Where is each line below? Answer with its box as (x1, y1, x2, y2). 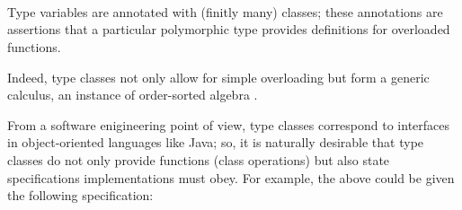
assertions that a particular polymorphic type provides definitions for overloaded (7, 20, 450, 39)
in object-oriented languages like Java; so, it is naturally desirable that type (7, 133, 424, 152)
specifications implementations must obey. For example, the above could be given (7, 168, 455, 187)
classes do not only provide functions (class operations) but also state (7, 150, 390, 169)
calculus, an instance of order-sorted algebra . (7, 85, 258, 104)
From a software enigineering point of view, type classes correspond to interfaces (7, 115, 450, 134)
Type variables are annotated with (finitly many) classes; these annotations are (7, 2, 443, 21)
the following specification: (7, 186, 154, 205)
